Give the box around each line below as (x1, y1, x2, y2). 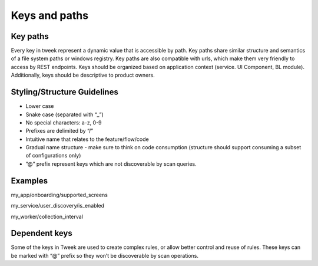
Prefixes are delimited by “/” (25, 127, 94, 134)
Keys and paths (11, 9, 88, 22)
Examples (11, 176, 48, 186)
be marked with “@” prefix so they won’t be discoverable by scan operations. (11, 252, 199, 259)
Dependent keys (11, 228, 73, 238)
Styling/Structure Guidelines (11, 87, 119, 97)
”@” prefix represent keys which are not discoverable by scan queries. (25, 160, 197, 168)
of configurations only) (25, 152, 81, 159)
